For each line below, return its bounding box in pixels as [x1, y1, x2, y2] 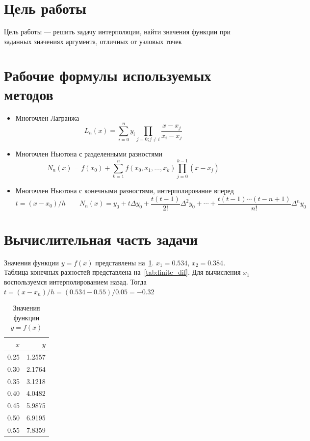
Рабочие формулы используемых [4, 65, 211, 85]
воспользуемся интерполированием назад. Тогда [4, 277, 147, 287]
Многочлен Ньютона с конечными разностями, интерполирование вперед [15, 185, 234, 196]
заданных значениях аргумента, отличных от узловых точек [4, 36, 182, 46]
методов [4, 84, 53, 104]
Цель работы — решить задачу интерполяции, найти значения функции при [4, 26, 231, 37]
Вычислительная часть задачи [4, 229, 198, 249]
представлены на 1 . [95, 257, 154, 267]
